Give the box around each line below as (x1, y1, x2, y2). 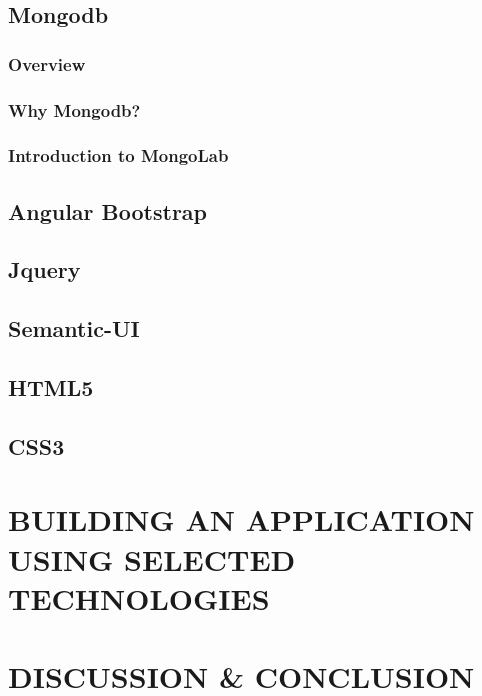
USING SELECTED (8, 538, 296, 579)
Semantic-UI (8, 313, 140, 344)
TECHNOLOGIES (8, 577, 270, 618)
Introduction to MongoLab (8, 143, 229, 168)
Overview (8, 51, 86, 76)
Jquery (8, 254, 81, 285)
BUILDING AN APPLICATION (8, 499, 475, 540)
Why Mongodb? (8, 97, 141, 122)
